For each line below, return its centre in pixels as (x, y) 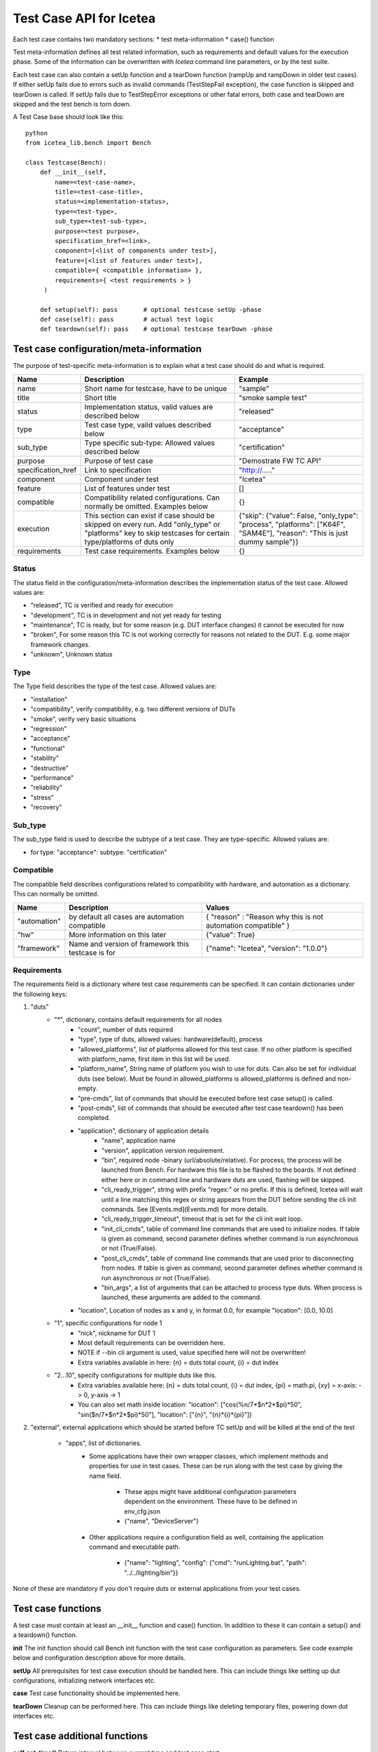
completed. (94, 1118)
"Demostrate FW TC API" (280, 460)
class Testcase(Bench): (66, 162)
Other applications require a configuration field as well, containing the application (206, 1537)
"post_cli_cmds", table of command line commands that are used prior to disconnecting (227, 1258)
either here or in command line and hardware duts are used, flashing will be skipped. (224, 1179)
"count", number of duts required (126, 1029)
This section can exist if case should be (149, 515)
